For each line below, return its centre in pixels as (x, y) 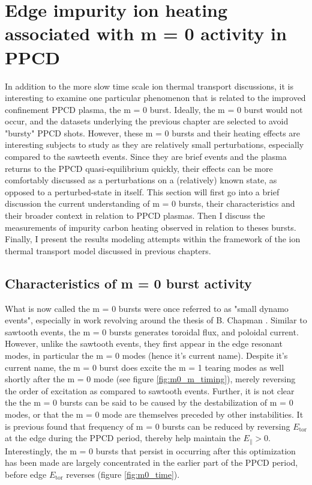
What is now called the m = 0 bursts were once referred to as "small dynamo (147, 308)
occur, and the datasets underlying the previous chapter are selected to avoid (147, 121)
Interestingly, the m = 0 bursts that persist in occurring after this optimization (150, 450)
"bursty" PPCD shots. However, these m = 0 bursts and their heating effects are (153, 133)
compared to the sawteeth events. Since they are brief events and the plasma (146, 157)
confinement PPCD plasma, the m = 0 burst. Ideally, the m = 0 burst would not (154, 109)
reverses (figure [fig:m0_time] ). (123, 474)
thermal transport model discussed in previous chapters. (108, 250)
